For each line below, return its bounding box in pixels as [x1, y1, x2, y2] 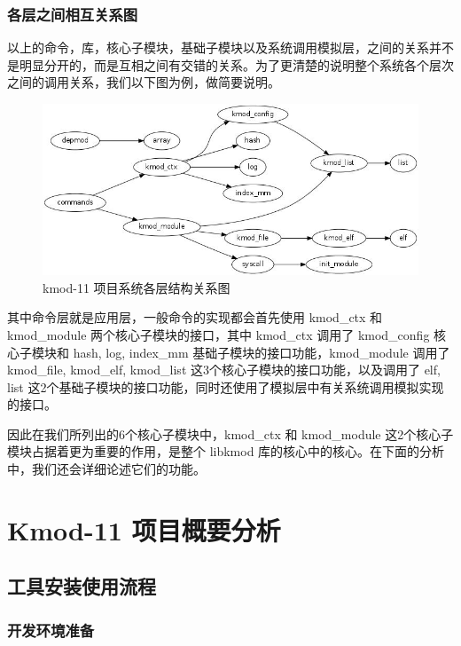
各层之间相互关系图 [7, 3, 138, 25]
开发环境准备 [7, 618, 95, 641]
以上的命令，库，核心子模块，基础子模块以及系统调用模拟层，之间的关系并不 [7, 38, 454, 57]
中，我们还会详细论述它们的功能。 [7, 460, 206, 478]
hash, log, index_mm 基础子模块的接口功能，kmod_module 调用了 [73, 343, 450, 361]
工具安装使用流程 [7, 572, 156, 600]
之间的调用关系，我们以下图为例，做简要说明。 [7, 73, 280, 91]
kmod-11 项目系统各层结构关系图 [43, 278, 230, 296]
